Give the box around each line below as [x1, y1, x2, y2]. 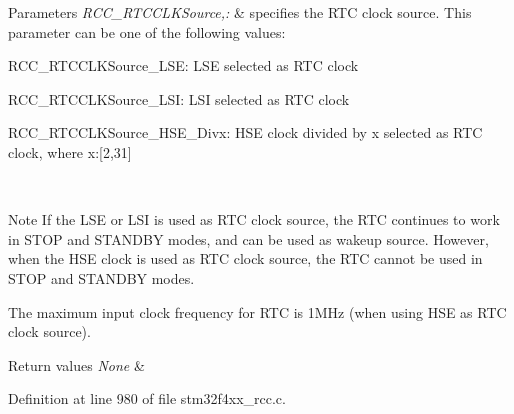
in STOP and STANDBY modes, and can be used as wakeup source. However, [8, 228, 489, 249]
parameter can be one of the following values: [8, 21, 286, 42]
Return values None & [8, 354, 145, 375]
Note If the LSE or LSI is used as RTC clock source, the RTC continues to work [8, 209, 500, 230]
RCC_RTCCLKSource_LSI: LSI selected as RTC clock [8, 88, 350, 109]
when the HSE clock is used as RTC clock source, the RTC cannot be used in [8, 248, 483, 269]
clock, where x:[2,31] [8, 141, 132, 162]
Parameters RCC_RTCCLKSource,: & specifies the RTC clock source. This [8, 2, 472, 22]
